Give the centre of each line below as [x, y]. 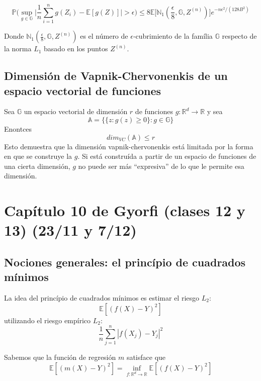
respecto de [239, 36]
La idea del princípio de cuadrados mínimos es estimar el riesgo [102, 298]
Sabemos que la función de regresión [60, 357]
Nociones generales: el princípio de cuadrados [125, 262]
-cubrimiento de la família [173, 36]
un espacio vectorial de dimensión [76, 111]
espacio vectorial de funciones [83, 90]
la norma [18, 49]
